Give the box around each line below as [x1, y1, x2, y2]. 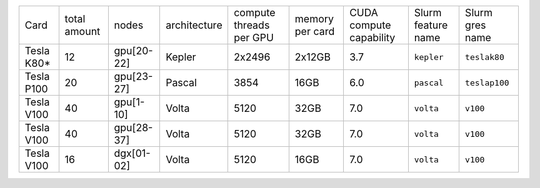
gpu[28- [113, 121, 154, 134]
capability [349, 31, 396, 44]
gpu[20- [113, 44, 154, 57]
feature [413, 18, 449, 32]
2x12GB [294, 50, 331, 64]
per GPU [233, 31, 274, 44]
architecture [165, 18, 223, 32]
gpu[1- [113, 95, 145, 109]
